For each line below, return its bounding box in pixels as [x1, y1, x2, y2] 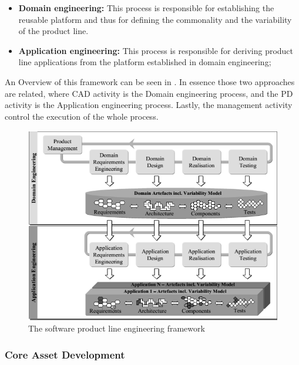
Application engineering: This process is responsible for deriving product [18, 44, 294, 56]
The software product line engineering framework [28, 322, 205, 334]
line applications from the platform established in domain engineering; [18, 56, 271, 68]
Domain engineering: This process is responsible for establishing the [18, 2, 274, 13]
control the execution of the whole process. [5, 110, 159, 122]
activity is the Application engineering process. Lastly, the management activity [5, 99, 293, 111]
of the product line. [18, 25, 89, 37]
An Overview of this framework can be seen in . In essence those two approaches [5, 75, 295, 87]
